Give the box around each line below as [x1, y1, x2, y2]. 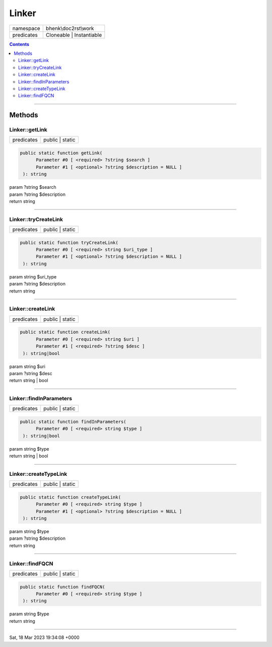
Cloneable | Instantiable [45, 31, 102, 38]
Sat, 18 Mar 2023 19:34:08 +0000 [9, 634, 80, 640]
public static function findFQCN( [20, 584, 105, 590]
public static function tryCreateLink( [20, 240, 118, 245]
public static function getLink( [20, 150, 103, 156]
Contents [9, 41, 30, 47]
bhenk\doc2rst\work [45, 25, 94, 32]
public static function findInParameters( [20, 419, 126, 425]
